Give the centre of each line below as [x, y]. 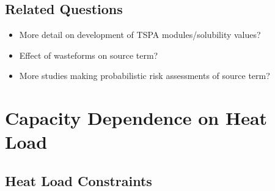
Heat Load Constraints [79, 180]
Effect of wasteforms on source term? [89, 55]
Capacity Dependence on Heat [136, 118]
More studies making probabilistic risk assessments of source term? [145, 76]
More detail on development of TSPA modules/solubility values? [140, 35]
